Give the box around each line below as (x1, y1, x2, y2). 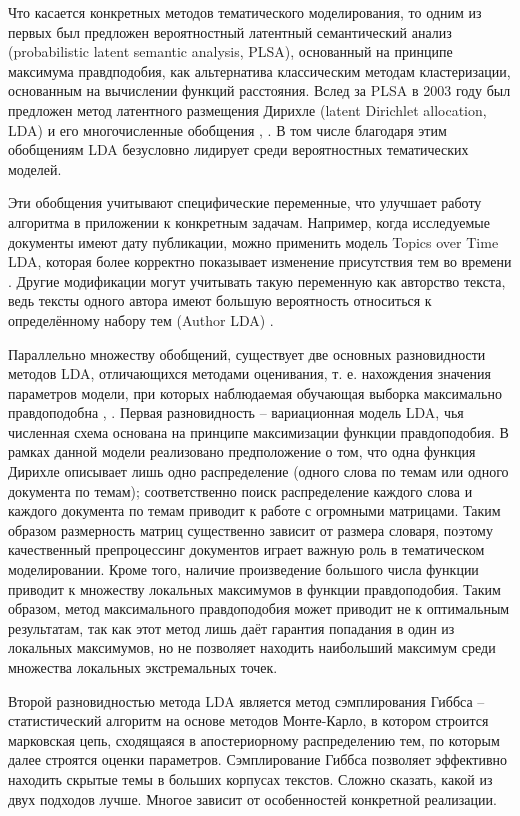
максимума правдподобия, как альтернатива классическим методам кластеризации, (8, 60, 511, 81)
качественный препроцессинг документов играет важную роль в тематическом (8, 539, 485, 560)
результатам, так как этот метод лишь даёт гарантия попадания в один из (8, 617, 455, 638)
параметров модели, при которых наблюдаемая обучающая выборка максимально (8, 382, 502, 403)
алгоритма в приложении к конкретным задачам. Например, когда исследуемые (8, 211, 490, 232)
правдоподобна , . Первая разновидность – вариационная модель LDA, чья (8, 402, 464, 423)
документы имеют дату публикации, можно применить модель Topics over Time (8, 231, 499, 252)
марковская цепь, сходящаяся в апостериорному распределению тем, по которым (8, 729, 500, 750)
